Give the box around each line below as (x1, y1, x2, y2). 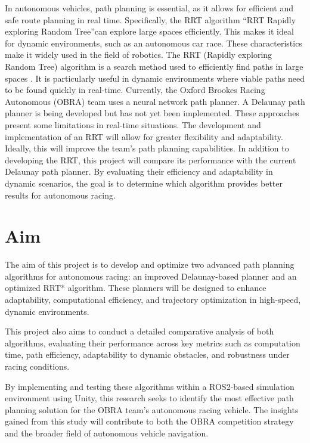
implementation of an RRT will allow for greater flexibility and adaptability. (5, 130, 283, 142)
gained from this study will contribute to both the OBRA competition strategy (5, 415, 294, 427)
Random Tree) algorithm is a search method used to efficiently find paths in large (5, 60, 303, 72)
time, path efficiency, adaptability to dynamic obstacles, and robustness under (5, 348, 290, 361)
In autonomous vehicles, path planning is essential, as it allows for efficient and (5, 2, 293, 14)
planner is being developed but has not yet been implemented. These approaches (5, 107, 299, 119)
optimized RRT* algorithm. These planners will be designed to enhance (5, 281, 266, 294)
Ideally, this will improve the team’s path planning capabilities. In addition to (5, 142, 289, 154)
